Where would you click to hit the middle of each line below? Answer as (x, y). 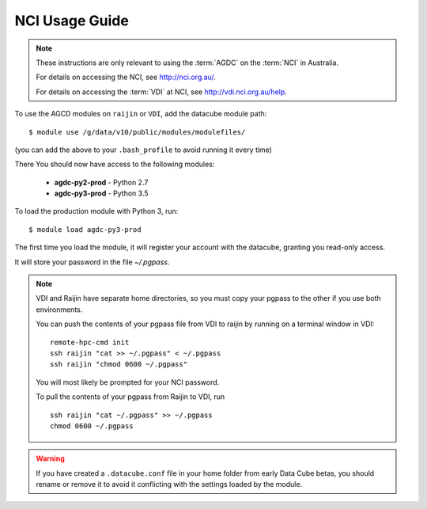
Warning (50, 458)
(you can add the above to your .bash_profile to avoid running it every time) (144, 150)
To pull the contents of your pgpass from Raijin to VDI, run (130, 397)
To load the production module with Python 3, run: (96, 211)
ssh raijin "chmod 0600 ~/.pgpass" (119, 365)
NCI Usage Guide (72, 21)
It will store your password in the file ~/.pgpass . (92, 262)
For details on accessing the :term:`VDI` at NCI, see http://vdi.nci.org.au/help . (162, 92)
